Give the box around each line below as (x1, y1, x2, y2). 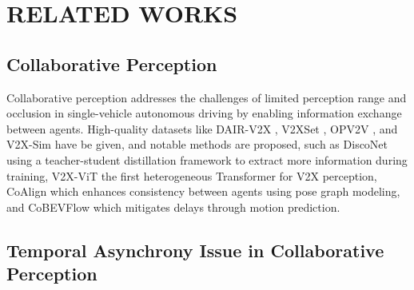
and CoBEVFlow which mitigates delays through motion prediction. (6, 198, 340, 215)
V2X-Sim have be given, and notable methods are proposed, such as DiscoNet (6, 136, 388, 153)
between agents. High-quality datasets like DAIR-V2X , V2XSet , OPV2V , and (6, 120, 398, 137)
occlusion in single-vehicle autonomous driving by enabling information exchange (6, 105, 402, 121)
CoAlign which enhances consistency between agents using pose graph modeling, (6, 183, 400, 200)
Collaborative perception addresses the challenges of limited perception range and (6, 89, 407, 105)
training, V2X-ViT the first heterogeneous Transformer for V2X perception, (6, 167, 377, 184)
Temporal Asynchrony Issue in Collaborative (6, 237, 384, 262)
